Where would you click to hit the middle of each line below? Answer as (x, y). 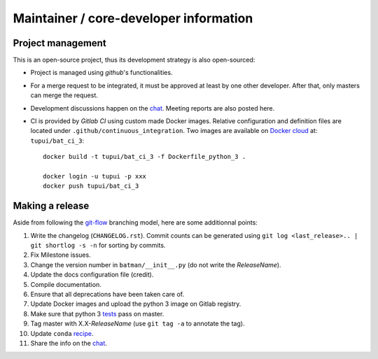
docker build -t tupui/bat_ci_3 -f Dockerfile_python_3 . (145, 157)
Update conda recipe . (62, 333)
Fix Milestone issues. (61, 255)
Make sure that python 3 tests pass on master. (97, 314)
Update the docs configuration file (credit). (92, 275)
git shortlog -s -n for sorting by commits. (98, 246)
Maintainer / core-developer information (133, 18)
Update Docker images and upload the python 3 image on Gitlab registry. (136, 304)
